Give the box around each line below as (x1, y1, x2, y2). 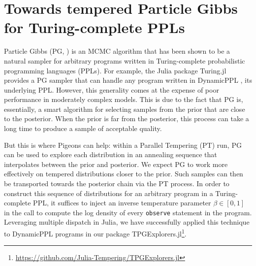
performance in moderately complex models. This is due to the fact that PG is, (4, 94, 243, 104)
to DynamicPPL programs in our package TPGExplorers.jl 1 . (4, 227, 187, 238)
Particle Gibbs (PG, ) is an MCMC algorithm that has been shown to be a (4, 46, 230, 56)
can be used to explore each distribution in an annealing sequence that (4, 149, 217, 160)
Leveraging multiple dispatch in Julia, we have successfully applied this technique (4, 217, 250, 227)
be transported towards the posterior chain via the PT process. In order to (4, 178, 229, 189)
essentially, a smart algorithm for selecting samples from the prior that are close (4, 103, 245, 114)
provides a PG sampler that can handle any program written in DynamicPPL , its (4, 75, 252, 85)
